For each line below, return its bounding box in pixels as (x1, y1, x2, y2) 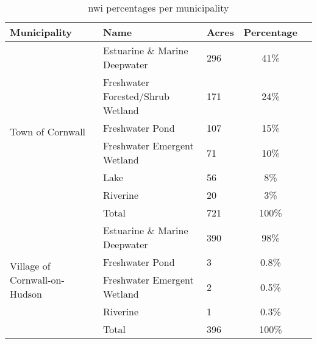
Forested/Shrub (103, 89, 169, 103)
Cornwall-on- (10, 273, 65, 287)
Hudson (10, 287, 42, 301)
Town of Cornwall (10, 124, 86, 138)
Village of (10, 259, 51, 273)
